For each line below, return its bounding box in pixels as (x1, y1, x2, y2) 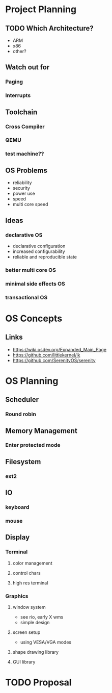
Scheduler (5, 395, 39, 404)
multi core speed (12, 201, 48, 208)
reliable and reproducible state (12, 253, 77, 260)
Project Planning (5, 4, 77, 15)
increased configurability (12, 248, 65, 254)
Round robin (5, 410, 37, 418)
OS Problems (5, 166, 47, 174)
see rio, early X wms (20, 614, 64, 620)
